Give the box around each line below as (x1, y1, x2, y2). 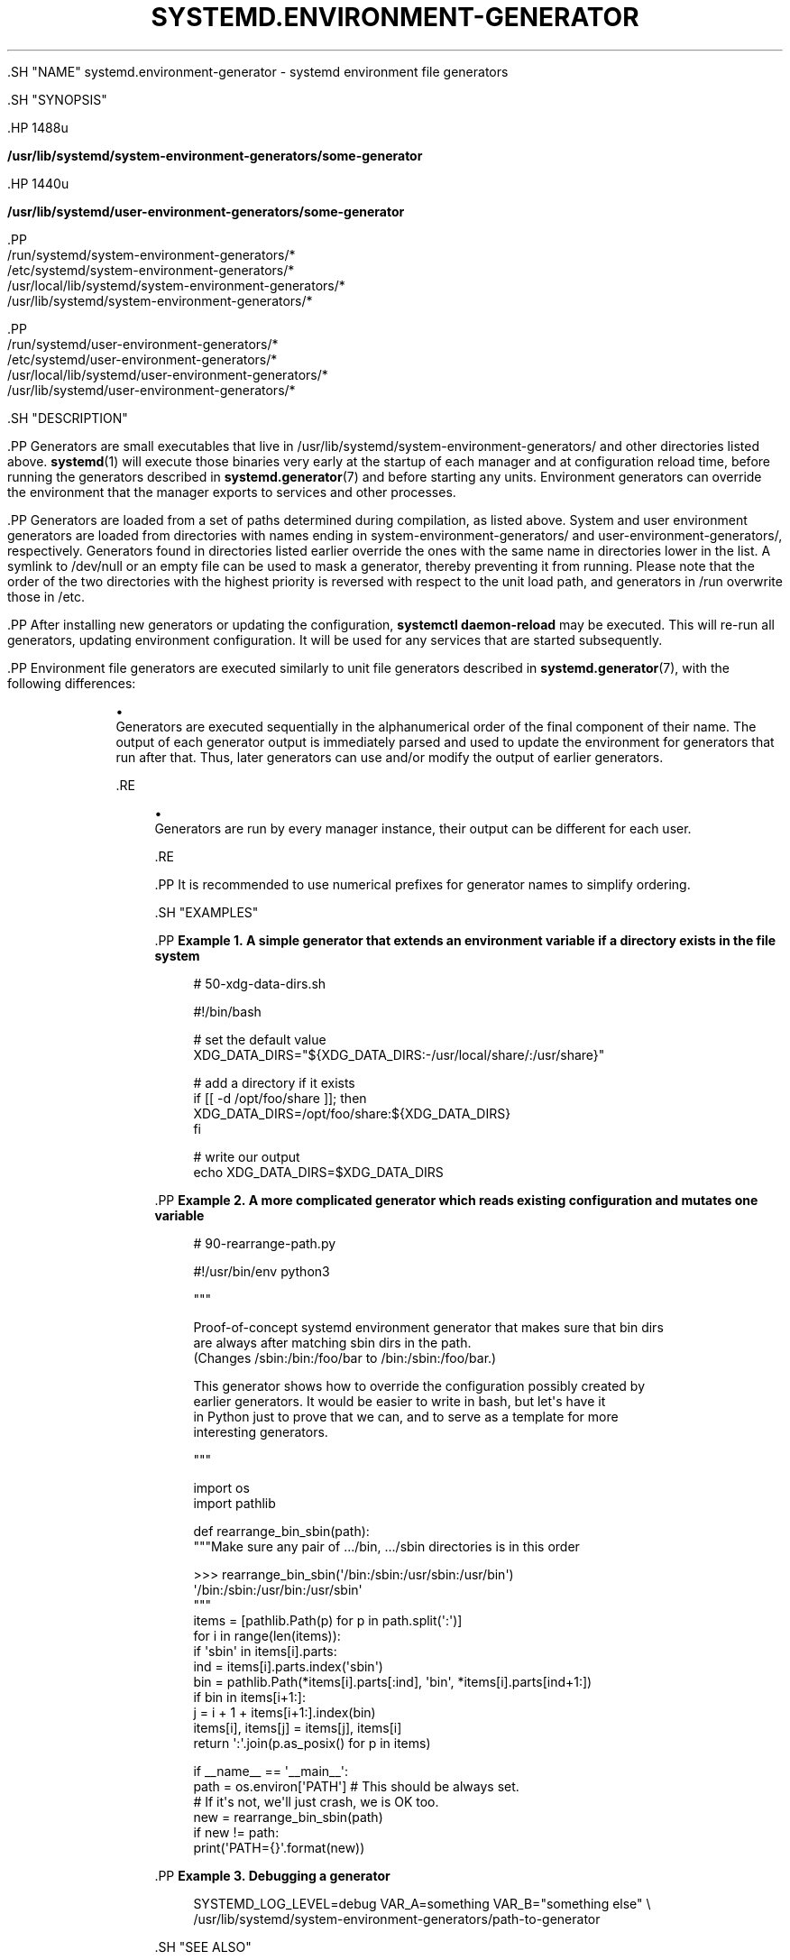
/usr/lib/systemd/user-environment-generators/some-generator (7, 203, 405, 219)
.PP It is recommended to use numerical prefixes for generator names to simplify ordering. (154, 876, 691, 892)
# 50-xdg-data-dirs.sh (193, 975, 326, 991)
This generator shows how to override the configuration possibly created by (193, 1377, 646, 1394)
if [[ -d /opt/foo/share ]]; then (193, 1090, 367, 1106)
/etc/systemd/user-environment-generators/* (7, 351, 278, 367)
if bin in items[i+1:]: (193, 1689, 306, 1705)
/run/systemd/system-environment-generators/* (7, 246, 296, 262)
